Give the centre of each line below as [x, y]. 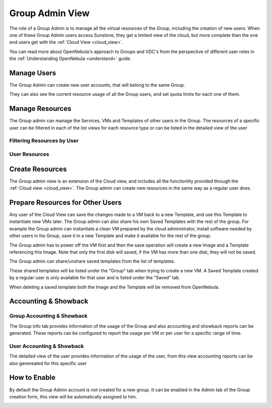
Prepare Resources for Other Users [65, 202]
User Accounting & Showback [47, 346]
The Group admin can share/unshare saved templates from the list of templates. [92, 261]
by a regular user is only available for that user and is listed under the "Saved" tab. [95, 278]
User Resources [29, 154]
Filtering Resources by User [44, 141]
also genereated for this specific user [48, 363]
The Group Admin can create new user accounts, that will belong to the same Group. [97, 85]
